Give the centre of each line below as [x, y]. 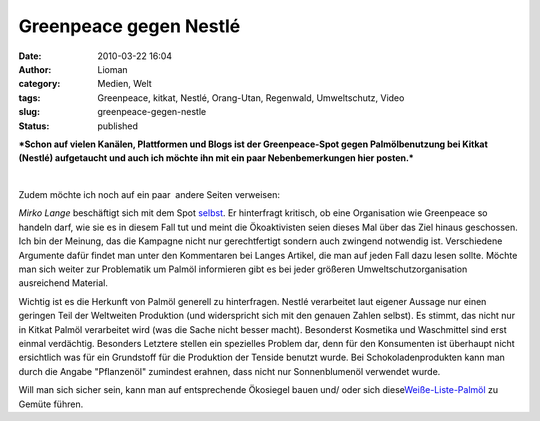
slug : [29, 112]
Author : [35, 69]
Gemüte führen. [51, 404]
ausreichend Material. [63, 283]
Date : [30, 56]
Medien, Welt [124, 84]
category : [39, 84]
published [118, 126]
